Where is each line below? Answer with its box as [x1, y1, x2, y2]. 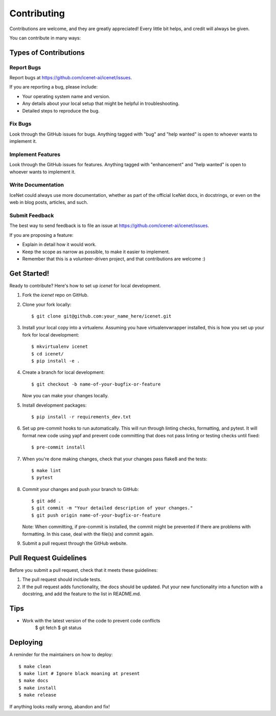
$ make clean [18, 663, 51, 669]
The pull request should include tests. [22, 576, 102, 583]
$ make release [18, 692, 57, 698]
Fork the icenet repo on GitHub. [22, 292, 89, 298]
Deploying [9, 638, 43, 647]
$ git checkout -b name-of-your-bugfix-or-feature [31, 381, 161, 387]
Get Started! [9, 269, 50, 278]
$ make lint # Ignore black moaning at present [18, 670, 140, 677]
